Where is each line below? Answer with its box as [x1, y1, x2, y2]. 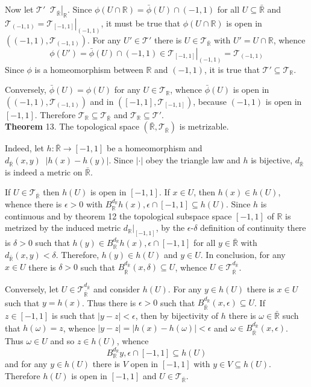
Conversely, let [5, 282, 59, 295]
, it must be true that [101, 16, 180, 29]
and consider [93, 282, 140, 295]
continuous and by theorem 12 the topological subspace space [5, 209, 232, 222]
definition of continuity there [200, 221, 306, 234]
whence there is [5, 198, 62, 210]
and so [50, 335, 75, 347]
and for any [5, 357, 48, 370]
